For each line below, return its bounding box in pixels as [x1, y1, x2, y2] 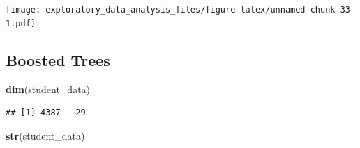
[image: [6, 5, 41, 15]
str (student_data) [6, 128, 85, 142]
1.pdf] [6, 18, 36, 28]
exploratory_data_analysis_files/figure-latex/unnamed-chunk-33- [45, 5, 356, 15]
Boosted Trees [6, 49, 110, 70]
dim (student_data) [6, 81, 91, 96]
